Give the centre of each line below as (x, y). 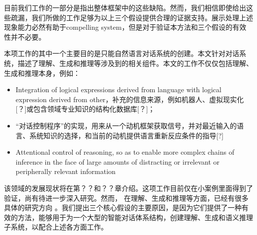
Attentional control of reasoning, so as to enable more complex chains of (125, 152)
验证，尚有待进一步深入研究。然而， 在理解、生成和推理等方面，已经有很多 (126, 198)
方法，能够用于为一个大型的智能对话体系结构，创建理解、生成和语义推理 (135, 217)
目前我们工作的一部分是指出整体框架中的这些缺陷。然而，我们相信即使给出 (125, 7)
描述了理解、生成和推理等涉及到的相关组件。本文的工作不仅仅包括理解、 (135, 63)
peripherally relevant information (65, 171)
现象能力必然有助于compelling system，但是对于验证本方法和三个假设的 (118, 27)
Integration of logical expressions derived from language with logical (118, 89)
